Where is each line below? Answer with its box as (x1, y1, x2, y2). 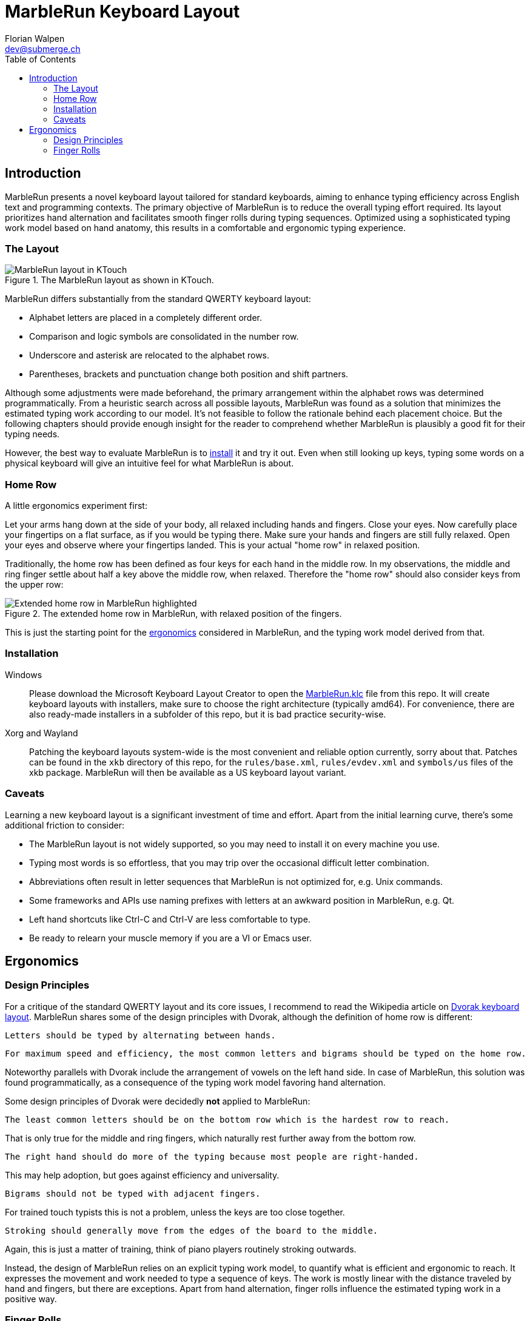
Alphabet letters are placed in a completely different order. (29, 312, 263, 323)
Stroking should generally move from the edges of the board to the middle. (5, 1225, 378, 1235)
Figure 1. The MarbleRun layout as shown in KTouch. (5, 275, 214, 286)
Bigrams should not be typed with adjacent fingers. (5, 1188, 261, 1198)
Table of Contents (5, 53, 76, 64)
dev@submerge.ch (5, 43, 81, 54)
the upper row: (5, 579, 64, 590)
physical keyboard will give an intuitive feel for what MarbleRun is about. (5, 458, 294, 469)
